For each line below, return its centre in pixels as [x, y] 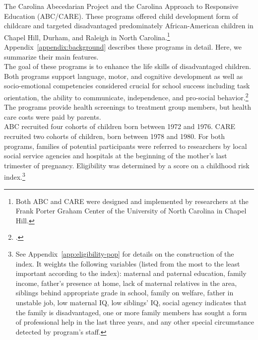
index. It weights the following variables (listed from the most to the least [128, 263]
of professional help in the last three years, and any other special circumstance [135, 322]
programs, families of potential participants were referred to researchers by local [126, 146]
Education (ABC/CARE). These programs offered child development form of [121, 16]
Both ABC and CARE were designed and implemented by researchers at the [132, 201]
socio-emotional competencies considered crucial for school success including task [127, 86]
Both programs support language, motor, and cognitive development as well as [124, 76]
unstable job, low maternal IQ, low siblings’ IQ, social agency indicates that [131, 302]
